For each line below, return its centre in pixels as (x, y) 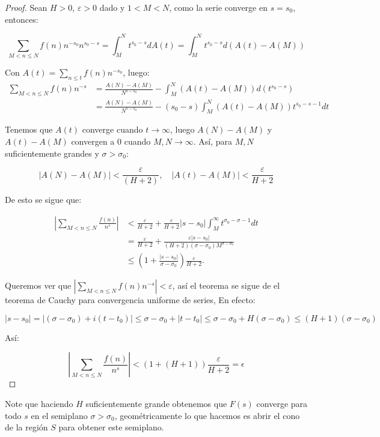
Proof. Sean (26, 7)
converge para (282, 404)
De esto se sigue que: (43, 200)
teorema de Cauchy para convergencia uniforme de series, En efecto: (130, 300)
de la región (26, 427)
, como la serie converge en (218, 7)
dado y (112, 7)
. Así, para (213, 141)
